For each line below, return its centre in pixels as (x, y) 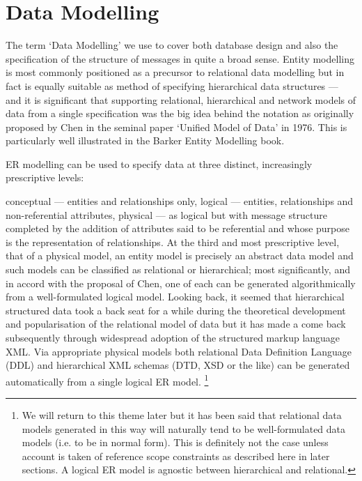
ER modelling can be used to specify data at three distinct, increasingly (159, 163)
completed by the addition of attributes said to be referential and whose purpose (178, 228)
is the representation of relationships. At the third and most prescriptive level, (173, 242)
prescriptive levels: (45, 177)
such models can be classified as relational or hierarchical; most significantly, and (178, 269)
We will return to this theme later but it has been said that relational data (182, 415)
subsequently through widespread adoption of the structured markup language (173, 337)
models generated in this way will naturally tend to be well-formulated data (184, 428)
